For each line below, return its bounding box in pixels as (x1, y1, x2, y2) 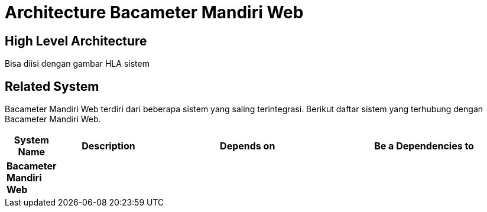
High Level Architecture (5, 33, 147, 48)
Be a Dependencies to (374, 140, 474, 152)
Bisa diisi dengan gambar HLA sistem (5, 58, 150, 69)
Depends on (220, 140, 275, 152)
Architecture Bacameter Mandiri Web (5, 2, 304, 22)
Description (82, 140, 135, 152)
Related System (5, 79, 99, 94)
